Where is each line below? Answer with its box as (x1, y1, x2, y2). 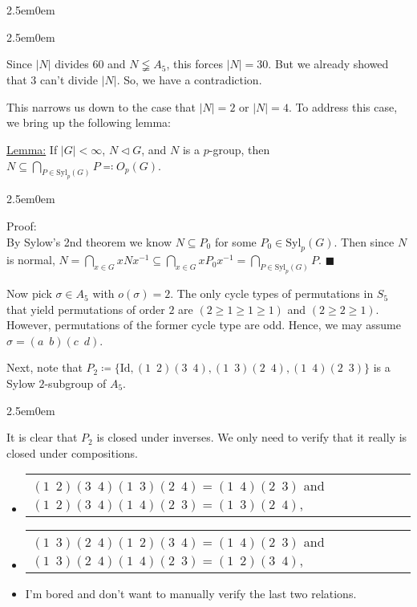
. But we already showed (268, 55, 389, 72)
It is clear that (6, 429, 78, 446)
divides (55, 55, 89, 72)
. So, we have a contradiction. (116, 71, 262, 88)
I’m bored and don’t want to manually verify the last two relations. (25, 585, 357, 602)
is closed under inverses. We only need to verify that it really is (96, 429, 407, 446)
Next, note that (6, 359, 83, 376)
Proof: (6, 217, 37, 234)
